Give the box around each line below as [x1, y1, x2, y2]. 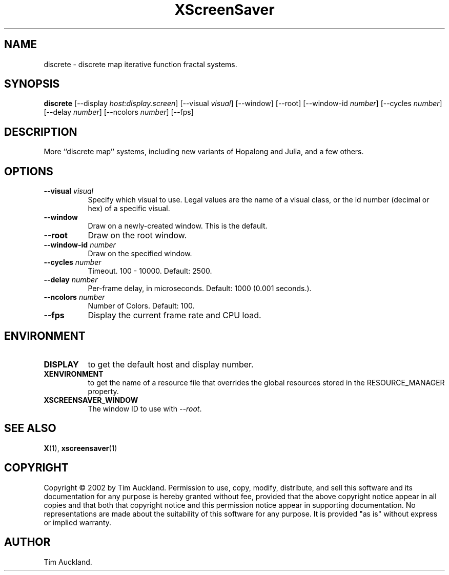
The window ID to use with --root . [88, 404, 202, 413]
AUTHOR [4, 536, 51, 549]
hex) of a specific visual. [88, 204, 170, 213]
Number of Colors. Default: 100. [88, 301, 195, 311]
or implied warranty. [44, 518, 112, 527]
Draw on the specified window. [88, 249, 192, 258]
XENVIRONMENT [44, 369, 104, 378]
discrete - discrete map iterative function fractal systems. [44, 59, 237, 69]
